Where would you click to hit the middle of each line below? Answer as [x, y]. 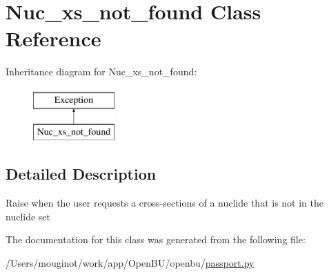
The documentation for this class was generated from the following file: [156, 239]
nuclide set [28, 216]
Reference [53, 38]
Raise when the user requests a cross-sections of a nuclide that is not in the [164, 203]
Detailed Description [81, 174]
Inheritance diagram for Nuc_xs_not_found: [101, 72]
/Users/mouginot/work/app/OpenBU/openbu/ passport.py [130, 263]
